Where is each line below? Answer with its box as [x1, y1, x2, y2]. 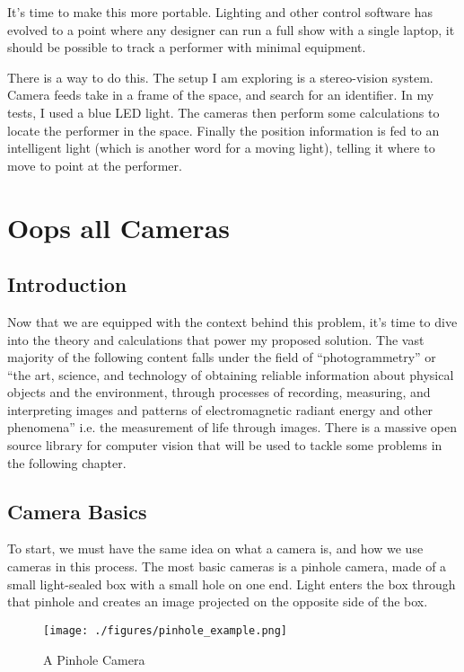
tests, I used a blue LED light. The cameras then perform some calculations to [7, 102, 440, 121]
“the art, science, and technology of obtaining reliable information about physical [7, 365, 454, 384]
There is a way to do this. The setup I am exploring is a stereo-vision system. [7, 67, 433, 86]
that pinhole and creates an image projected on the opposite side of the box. [7, 592, 428, 611]
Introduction [7, 270, 127, 298]
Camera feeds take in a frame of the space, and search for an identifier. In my [7, 85, 434, 104]
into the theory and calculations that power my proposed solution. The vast [7, 330, 425, 349]
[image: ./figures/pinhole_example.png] [43, 623, 288, 637]
